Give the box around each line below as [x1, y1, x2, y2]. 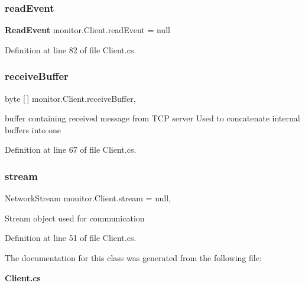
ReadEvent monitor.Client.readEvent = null [5, 24, 170, 36]
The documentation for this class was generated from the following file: [5, 252, 262, 263]
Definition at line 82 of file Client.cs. [5, 43, 137, 56]
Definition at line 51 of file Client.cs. [5, 232, 137, 244]
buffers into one [5, 123, 61, 136]
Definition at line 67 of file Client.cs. [5, 143, 137, 156]
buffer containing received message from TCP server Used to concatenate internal [5, 112, 300, 124]
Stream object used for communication [5, 211, 145, 224]
